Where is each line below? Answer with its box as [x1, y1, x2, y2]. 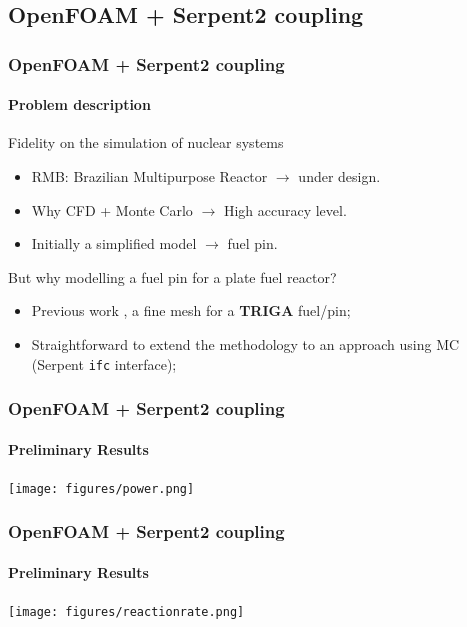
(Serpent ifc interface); [31, 353, 177, 374]
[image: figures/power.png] [8, 481, 195, 496]
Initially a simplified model [31, 233, 197, 254]
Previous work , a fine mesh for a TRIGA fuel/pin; [31, 300, 351, 321]
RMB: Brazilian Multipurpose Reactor [31, 166, 268, 187]
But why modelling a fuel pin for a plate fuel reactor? [8, 266, 337, 287]
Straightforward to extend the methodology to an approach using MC [31, 333, 460, 354]
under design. [298, 166, 381, 187]
